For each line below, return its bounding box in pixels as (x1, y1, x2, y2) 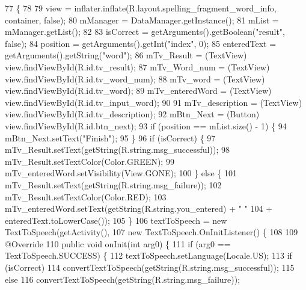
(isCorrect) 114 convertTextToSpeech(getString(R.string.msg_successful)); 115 (5, 261, 295, 274)
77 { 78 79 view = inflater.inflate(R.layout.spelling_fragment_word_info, (5, 2, 277, 14)
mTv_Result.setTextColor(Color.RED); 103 (5, 190, 167, 203)
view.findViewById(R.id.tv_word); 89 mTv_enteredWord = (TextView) (5, 84, 272, 97)
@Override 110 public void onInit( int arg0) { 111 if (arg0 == (5, 237, 231, 250)
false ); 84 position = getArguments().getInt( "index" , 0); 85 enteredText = (5, 37, 277, 49)
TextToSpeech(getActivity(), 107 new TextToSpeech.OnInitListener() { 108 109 (5, 226, 298, 238)
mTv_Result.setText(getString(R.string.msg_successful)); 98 (5, 143, 230, 156)
